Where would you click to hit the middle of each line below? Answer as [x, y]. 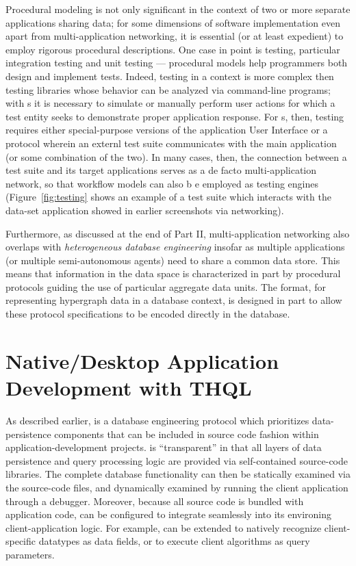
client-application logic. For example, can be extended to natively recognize [164, 527]
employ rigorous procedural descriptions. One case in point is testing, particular [173, 49]
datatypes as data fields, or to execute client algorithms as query [174, 541]
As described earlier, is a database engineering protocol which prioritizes [157, 420]
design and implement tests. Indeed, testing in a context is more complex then [170, 76]
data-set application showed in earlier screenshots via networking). [145, 210]
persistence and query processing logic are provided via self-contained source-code [177, 460]
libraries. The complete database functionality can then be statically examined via [178, 474]
